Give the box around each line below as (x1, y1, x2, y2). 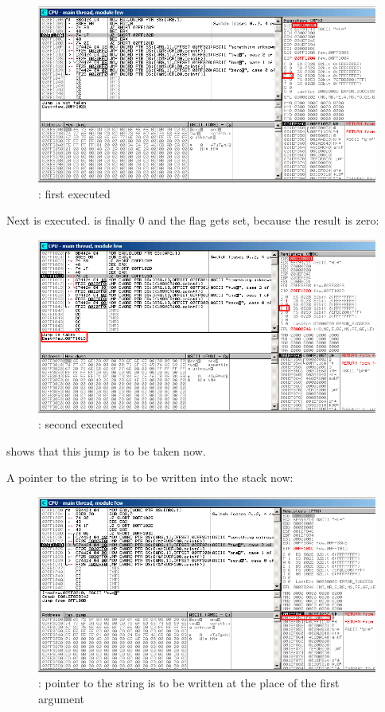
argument (38, 690, 84, 706)
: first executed (38, 185, 111, 201)
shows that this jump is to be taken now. (6, 442, 206, 459)
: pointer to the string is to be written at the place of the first (38, 675, 340, 691)
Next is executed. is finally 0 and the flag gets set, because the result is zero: (6, 212, 379, 229)
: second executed (38, 415, 124, 432)
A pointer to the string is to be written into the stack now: (6, 469, 294, 486)
